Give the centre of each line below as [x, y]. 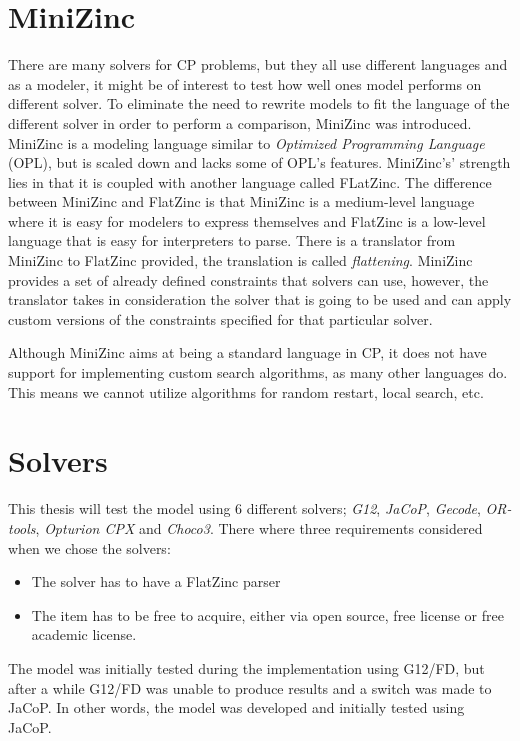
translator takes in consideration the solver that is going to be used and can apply [260, 299]
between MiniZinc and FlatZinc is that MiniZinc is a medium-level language [241, 201]
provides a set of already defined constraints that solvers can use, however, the [248, 279]
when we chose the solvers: [89, 547]
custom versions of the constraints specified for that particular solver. [220, 318]
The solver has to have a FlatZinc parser [156, 581]
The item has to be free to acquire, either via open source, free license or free [267, 614]
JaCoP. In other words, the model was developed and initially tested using [236, 707]
